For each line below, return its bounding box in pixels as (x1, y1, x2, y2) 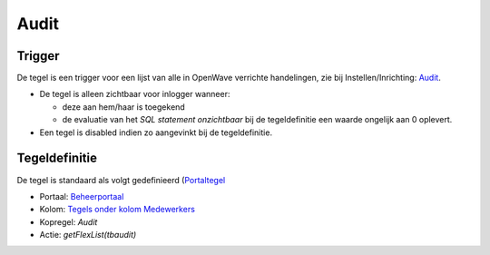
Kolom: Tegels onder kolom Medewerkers (39, 204, 195, 215)
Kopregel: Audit (39, 216, 98, 227)
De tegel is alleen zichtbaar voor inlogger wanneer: (39, 89, 230, 100)
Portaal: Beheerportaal (39, 191, 124, 201)
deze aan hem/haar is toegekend (62, 101, 185, 113)
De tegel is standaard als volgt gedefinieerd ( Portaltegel (16, 174, 226, 185)
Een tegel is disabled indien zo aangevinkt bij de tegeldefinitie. (39, 127, 272, 138)
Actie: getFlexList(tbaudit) (39, 230, 137, 240)
